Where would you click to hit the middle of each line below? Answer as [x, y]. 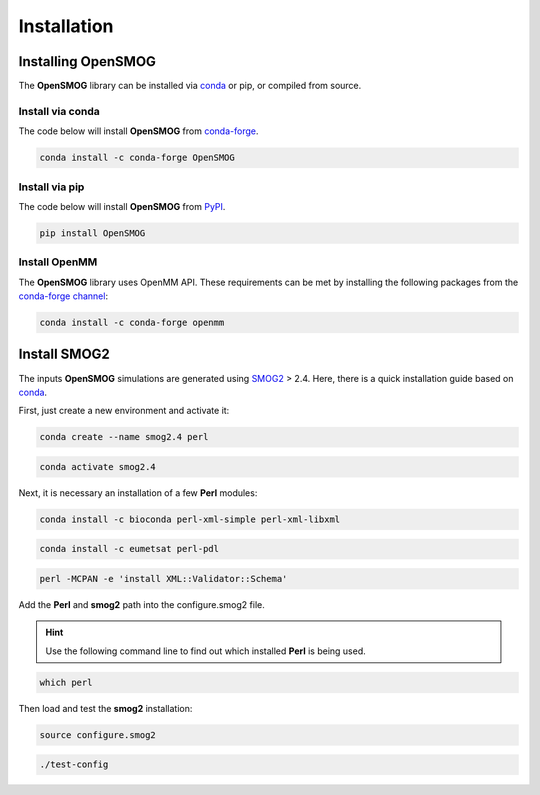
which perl [66, 682]
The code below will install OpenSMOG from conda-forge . [138, 131]
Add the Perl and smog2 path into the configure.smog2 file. [141, 604]
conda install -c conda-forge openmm [132, 323]
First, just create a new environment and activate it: [124, 411]
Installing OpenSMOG [87, 61]
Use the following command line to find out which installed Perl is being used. [206, 651]
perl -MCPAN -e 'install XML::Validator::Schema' [163, 578]
